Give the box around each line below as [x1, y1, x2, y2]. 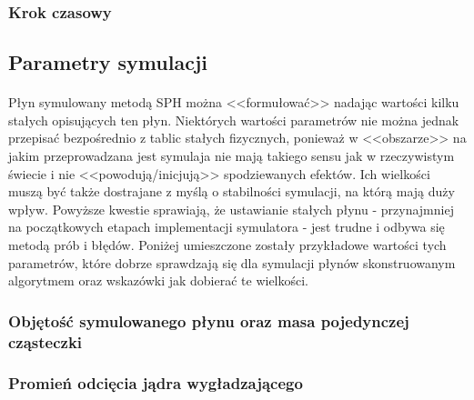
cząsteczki [8, 330, 83, 353]
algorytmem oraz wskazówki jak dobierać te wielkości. [8, 271, 309, 290]
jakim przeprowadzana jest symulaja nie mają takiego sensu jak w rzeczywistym [8, 146, 455, 165]
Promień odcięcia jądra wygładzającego [8, 372, 303, 395]
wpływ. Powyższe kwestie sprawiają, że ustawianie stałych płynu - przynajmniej [8, 199, 454, 218]
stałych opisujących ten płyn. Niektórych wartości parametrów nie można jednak [8, 110, 459, 129]
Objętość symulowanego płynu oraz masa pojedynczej [8, 309, 409, 332]
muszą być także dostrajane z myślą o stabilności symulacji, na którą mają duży [8, 182, 455, 201]
